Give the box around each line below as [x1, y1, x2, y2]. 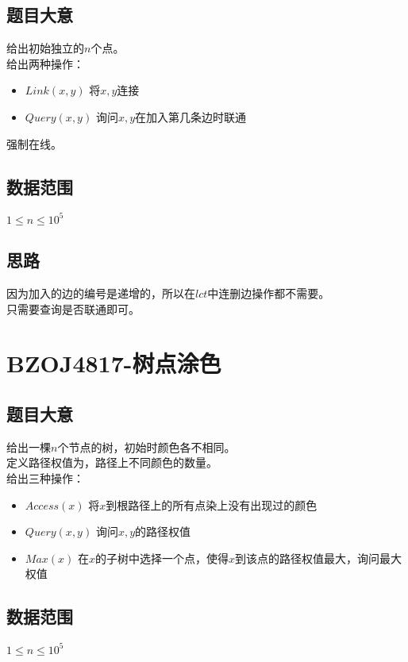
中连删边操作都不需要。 [207, 285, 330, 302]
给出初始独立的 [6, 40, 84, 56]
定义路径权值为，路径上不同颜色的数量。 [6, 454, 217, 471]
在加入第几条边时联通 [135, 108, 247, 125]
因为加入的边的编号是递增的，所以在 [6, 285, 195, 302]
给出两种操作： [6, 55, 84, 71]
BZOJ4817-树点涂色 [6, 347, 221, 379]
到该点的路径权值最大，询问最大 [235, 549, 402, 566]
